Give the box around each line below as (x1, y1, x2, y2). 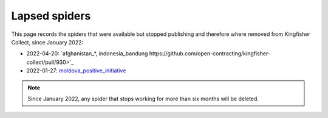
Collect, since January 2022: (11, 38, 84, 46)
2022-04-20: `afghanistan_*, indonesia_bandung (26, 50, 148, 57)
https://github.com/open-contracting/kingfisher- (149, 50, 270, 57)
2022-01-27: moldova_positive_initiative (26, 67, 126, 74)
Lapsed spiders (11, 9, 91, 23)
